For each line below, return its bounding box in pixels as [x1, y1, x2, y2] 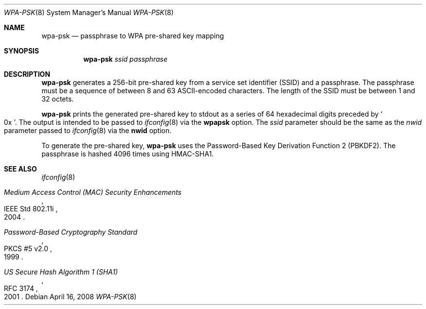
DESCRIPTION [4, 70, 51, 78]
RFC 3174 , [4, 284, 38, 292]
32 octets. [41, 95, 74, 103]
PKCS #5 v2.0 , [4, 244, 53, 253]
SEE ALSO [4, 165, 37, 173]
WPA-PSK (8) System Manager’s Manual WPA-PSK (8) [4, 8, 174, 17]
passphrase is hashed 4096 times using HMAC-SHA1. [41, 150, 214, 158]
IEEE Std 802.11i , [4, 205, 58, 213]
